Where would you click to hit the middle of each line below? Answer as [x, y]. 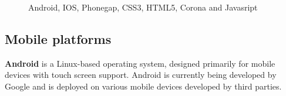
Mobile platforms [58, 38]
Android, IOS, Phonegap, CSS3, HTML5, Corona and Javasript [143, 7]
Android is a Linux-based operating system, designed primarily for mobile [140, 63]
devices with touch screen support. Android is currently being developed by [141, 75]
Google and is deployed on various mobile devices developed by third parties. [143, 86]
